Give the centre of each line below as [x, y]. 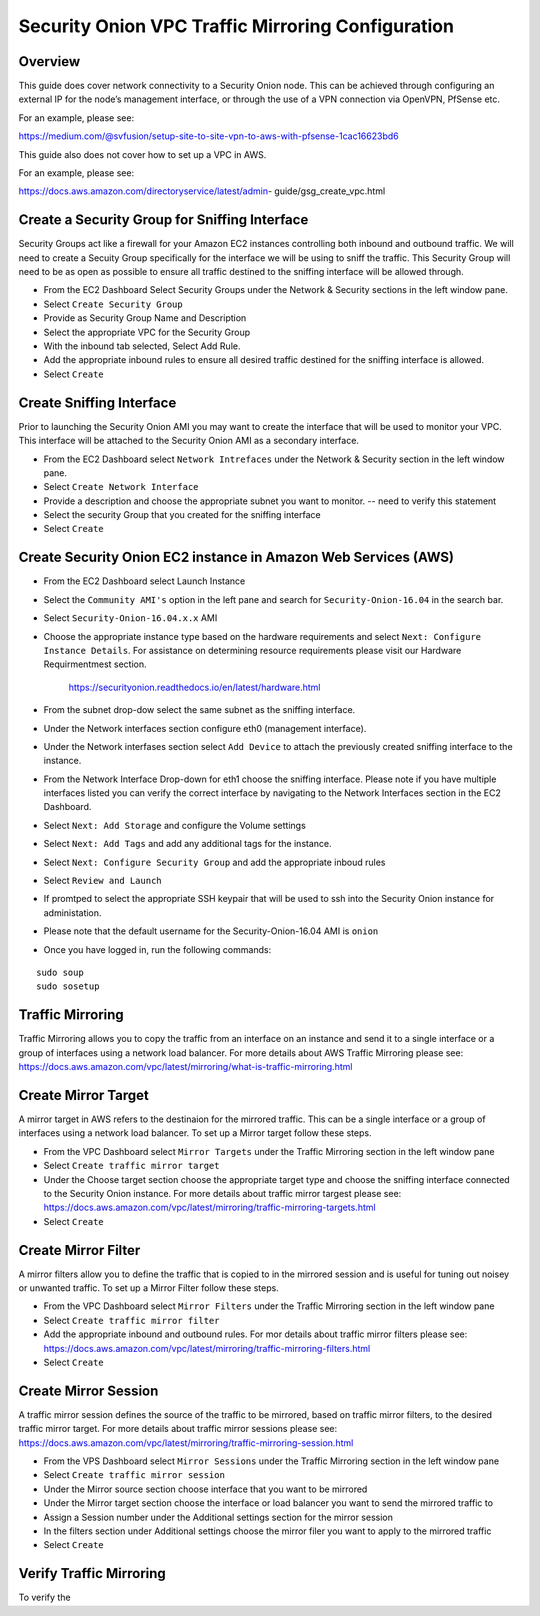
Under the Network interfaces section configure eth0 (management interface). [205, 728]
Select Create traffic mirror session [134, 1475]
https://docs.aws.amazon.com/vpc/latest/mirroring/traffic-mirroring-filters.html [207, 1348]
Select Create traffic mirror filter [131, 1320]
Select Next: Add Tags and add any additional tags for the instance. [187, 844]
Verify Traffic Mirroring [92, 1573]
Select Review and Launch [102, 881]
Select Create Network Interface [121, 487]
